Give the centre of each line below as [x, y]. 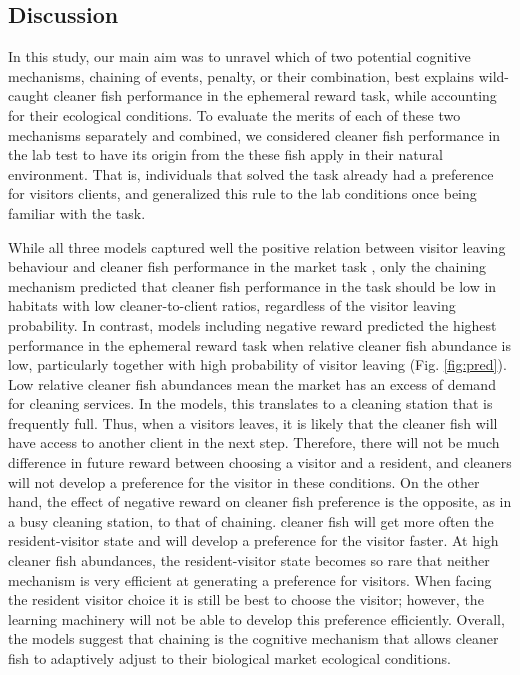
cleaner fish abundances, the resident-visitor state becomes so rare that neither [249, 560]
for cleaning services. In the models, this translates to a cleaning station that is [250, 403]
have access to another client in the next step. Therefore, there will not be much [254, 442]
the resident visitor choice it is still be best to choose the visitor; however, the [246, 599]
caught [28, 95]
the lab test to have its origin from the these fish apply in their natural [225, 154]
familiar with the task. [77, 212]
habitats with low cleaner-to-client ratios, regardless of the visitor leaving [232, 305]
